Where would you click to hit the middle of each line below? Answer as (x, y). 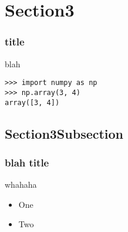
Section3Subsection (64, 133)
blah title (27, 162)
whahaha (21, 184)
